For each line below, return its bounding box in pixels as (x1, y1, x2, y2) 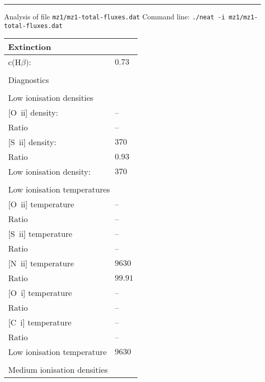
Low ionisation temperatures (8, 183, 110, 196)
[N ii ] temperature (8, 257, 74, 269)
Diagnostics (8, 74, 49, 86)
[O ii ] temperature (8, 198, 74, 210)
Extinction (8, 41, 51, 53)
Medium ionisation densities (8, 364, 108, 376)
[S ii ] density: (8, 136, 57, 148)
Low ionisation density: (8, 166, 91, 178)
